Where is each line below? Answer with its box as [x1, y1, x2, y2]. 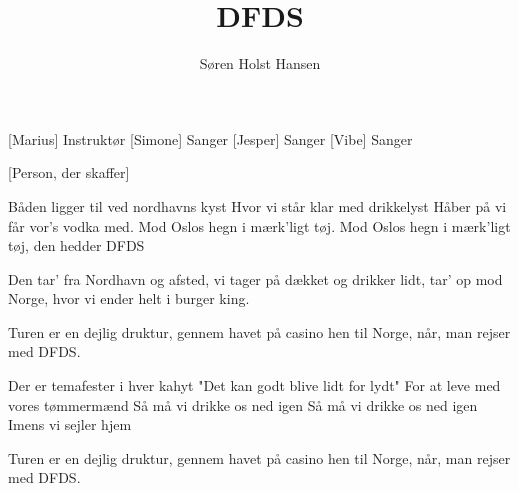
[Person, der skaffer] [8, 162, 130, 183]
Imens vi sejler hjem [8, 414, 132, 435]
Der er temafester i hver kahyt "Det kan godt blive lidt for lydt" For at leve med [8, 375, 501, 396]
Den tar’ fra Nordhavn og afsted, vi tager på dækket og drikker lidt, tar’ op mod [8, 268, 503, 289]
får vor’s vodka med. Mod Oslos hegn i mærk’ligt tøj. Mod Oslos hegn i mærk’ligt [8, 215, 511, 236]
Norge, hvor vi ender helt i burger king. [8, 288, 250, 309]
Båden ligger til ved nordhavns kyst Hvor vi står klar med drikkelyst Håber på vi [8, 195, 507, 216]
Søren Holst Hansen [199, 53, 321, 74]
